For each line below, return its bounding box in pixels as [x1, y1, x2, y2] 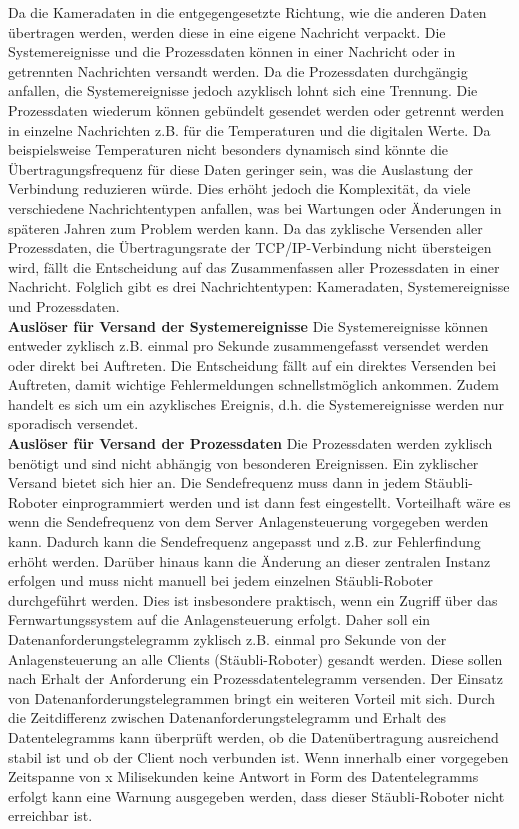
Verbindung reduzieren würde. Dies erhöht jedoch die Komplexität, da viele [8, 178, 471, 199]
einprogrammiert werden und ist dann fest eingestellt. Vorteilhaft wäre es [62, 491, 511, 512]
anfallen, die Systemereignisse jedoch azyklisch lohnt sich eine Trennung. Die [8, 80, 478, 101]
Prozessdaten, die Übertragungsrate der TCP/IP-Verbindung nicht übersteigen [8, 237, 492, 258]
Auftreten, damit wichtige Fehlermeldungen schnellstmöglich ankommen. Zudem [8, 374, 499, 395]
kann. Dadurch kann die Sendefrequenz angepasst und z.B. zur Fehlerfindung [8, 531, 481, 552]
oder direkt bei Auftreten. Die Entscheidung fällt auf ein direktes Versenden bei [8, 354, 497, 375]
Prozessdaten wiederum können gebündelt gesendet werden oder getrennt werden [8, 99, 505, 120]
